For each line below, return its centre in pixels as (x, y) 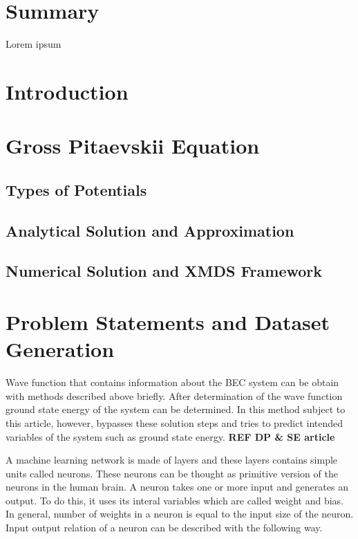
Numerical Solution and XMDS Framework (164, 271)
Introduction (67, 91)
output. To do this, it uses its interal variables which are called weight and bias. (175, 500)
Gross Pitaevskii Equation (133, 146)
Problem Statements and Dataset (168, 322)
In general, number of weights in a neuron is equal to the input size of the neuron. (180, 514)
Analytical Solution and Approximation (150, 230)
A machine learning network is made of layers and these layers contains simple (172, 460)
